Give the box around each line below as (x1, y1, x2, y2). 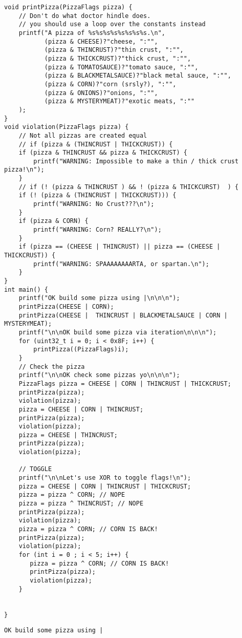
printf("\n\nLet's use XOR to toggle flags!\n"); (18, 474, 191, 482)
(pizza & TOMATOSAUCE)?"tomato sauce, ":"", (44, 63, 199, 71)
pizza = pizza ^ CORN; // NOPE (18, 491, 125, 499)
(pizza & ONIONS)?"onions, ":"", (44, 89, 158, 97)
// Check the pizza (18, 363, 85, 370)
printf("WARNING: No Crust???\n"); (33, 200, 155, 208)
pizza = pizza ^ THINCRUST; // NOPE (18, 500, 144, 508)
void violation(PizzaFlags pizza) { (4, 123, 129, 131)
